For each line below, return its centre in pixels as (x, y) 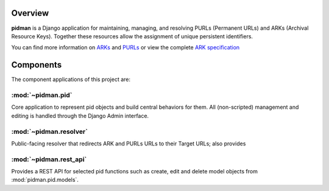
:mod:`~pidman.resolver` (50, 131)
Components (37, 65)
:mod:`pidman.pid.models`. (45, 180)
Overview (30, 13)
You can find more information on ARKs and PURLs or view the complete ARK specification (126, 47)
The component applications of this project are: (71, 80)
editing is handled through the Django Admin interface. (80, 116)
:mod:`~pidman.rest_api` (49, 159)
